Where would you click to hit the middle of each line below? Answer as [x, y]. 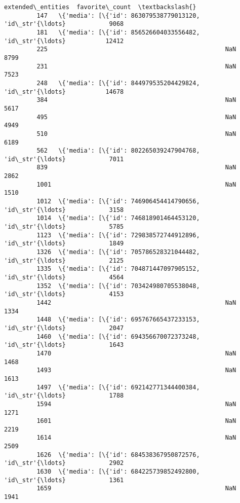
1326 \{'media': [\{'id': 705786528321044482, [118, 252]
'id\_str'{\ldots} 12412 [64, 41]
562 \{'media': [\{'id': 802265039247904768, [118, 151]
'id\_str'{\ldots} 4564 [64, 277]
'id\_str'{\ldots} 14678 [64, 92]
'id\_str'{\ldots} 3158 [64, 210]
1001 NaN [136, 184]
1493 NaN [136, 370]
